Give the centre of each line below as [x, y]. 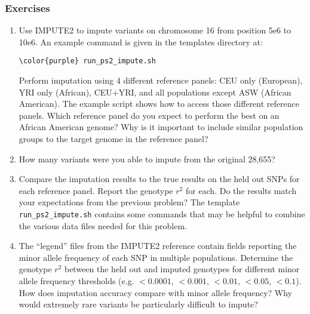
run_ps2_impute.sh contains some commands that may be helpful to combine [162, 214]
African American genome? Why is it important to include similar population [161, 127]
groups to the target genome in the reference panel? [113, 139]
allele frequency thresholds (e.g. [76, 281]
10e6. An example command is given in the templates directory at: [141, 41]
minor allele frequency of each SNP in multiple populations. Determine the [156, 257]
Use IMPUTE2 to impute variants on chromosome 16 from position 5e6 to [155, 30]
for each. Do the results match [241, 190]
